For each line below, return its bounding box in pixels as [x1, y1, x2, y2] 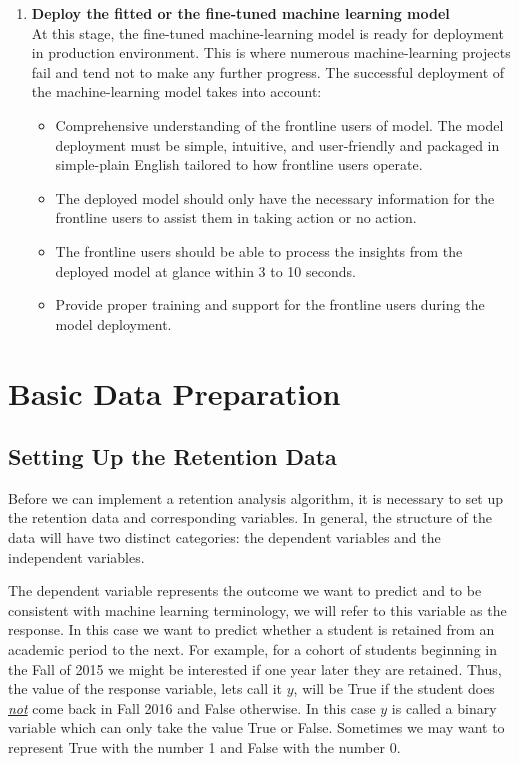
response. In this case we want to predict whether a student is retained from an [8, 619, 495, 640]
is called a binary [391, 697, 497, 718]
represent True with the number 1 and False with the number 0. [8, 737, 401, 758]
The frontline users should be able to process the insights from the [55, 240, 463, 261]
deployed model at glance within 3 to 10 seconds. [55, 260, 356, 281]
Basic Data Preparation [8, 372, 341, 413]
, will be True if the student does [293, 678, 495, 699]
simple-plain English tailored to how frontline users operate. [55, 154, 423, 175]
